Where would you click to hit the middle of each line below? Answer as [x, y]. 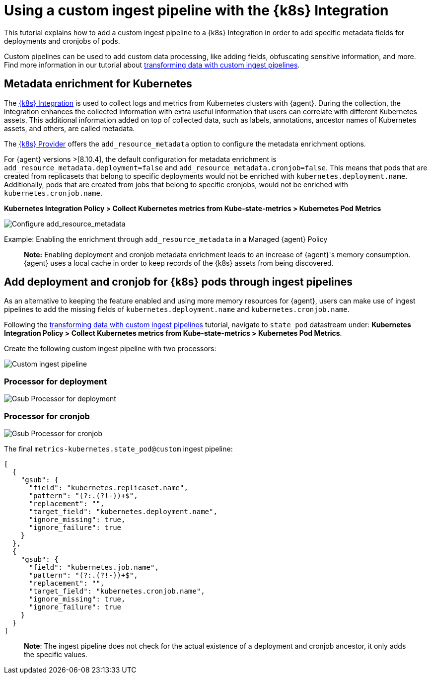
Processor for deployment [56, 381]
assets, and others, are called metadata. [70, 128]
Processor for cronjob [47, 416]
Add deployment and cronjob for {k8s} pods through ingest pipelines [179, 282]
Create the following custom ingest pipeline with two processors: [110, 349]
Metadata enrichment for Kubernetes [98, 84]
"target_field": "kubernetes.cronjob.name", [117, 591]
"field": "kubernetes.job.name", [94, 567]
